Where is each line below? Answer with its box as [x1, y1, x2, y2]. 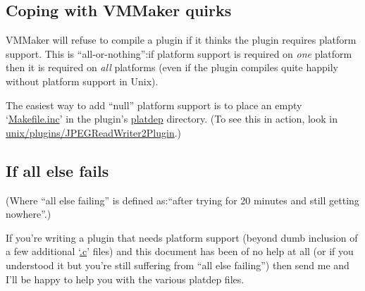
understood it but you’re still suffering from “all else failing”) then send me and [6, 257, 349, 272]
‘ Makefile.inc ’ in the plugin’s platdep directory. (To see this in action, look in [6, 111, 338, 126]
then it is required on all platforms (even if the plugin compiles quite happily [6, 60, 338, 75]
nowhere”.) [6, 206, 51, 221]
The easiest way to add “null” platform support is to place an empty [6, 97, 302, 112]
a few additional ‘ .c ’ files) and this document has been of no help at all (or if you [6, 244, 354, 259]
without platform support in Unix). [6, 73, 159, 88]
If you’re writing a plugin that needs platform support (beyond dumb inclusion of [6, 230, 358, 244]
